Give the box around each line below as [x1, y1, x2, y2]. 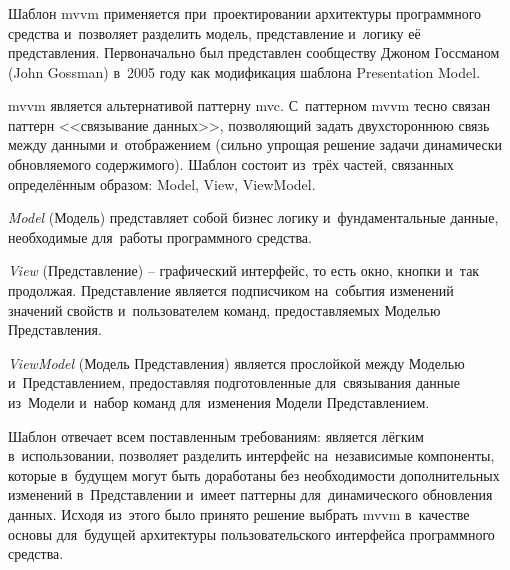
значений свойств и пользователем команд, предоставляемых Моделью [8, 299, 441, 320]
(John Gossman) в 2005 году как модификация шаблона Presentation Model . [8, 61, 481, 82]
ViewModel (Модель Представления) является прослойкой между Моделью [8, 352, 465, 373]
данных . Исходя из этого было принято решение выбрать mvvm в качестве [8, 503, 470, 524]
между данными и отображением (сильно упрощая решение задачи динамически [8, 134, 503, 155]
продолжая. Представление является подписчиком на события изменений [8, 280, 454, 301]
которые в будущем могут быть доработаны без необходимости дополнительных [8, 464, 500, 485]
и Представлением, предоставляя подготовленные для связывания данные [8, 372, 460, 393]
